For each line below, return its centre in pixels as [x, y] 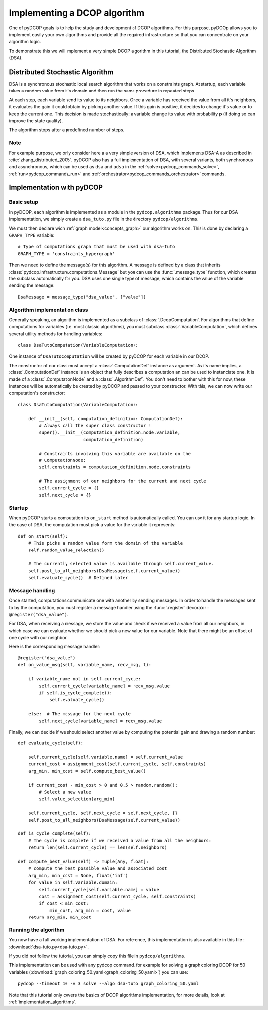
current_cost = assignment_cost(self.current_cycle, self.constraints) [117, 764]
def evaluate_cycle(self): [51, 743]
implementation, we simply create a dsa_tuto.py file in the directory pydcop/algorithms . [104, 219]
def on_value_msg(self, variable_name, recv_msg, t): [85, 665]
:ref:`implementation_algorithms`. [43, 1002]
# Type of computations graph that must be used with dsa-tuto [97, 247]
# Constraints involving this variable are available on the [115, 453]
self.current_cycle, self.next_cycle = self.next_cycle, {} [103, 813]
